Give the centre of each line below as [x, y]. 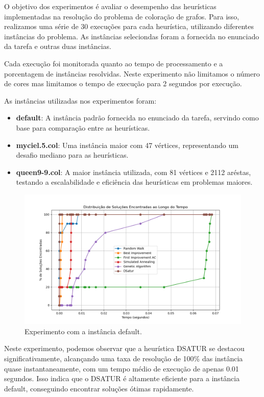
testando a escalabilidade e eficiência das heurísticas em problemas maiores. [134, 182]
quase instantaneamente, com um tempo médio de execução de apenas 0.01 [122, 368]
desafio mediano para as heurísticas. [72, 155]
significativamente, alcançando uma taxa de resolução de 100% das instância [124, 358]
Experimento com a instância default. [83, 331]
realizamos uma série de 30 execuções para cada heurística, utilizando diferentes [129, 26]
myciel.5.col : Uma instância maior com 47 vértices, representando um [127, 145]
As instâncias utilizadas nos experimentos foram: [80, 100]
